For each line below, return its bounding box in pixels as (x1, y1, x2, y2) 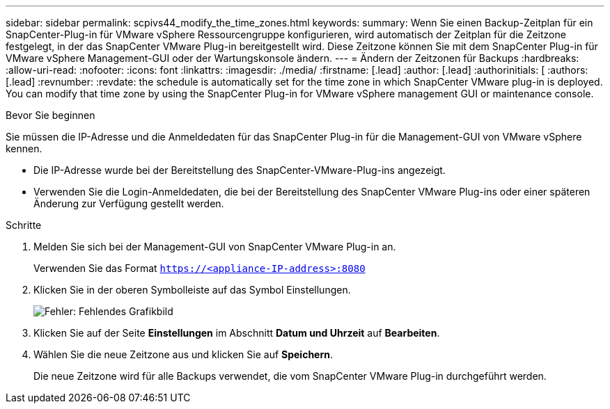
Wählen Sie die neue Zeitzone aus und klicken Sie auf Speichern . (33, 348, 334, 360)
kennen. (6, 143, 42, 154)
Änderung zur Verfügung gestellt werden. (33, 198, 224, 209)
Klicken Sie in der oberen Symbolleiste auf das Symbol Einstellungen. (33, 284, 351, 296)
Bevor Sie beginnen (6, 109, 95, 121)
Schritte (6, 219, 42, 231)
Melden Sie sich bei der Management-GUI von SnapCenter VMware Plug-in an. (33, 241, 396, 252)
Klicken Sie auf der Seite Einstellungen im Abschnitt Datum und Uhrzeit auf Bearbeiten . (33, 327, 440, 339)
